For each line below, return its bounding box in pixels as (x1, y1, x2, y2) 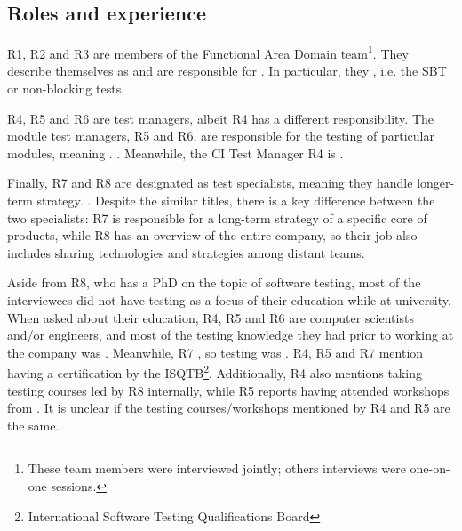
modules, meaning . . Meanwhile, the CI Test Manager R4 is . (7, 143, 344, 162)
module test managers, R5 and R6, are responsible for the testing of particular (7, 126, 434, 145)
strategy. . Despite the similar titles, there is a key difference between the (36, 191, 435, 210)
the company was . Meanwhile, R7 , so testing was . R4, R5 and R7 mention (7, 342, 424, 361)
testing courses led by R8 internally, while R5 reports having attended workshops (7, 381, 450, 399)
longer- (417, 173, 455, 192)
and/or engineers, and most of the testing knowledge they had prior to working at (7, 326, 454, 344)
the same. (7, 415, 60, 434)
